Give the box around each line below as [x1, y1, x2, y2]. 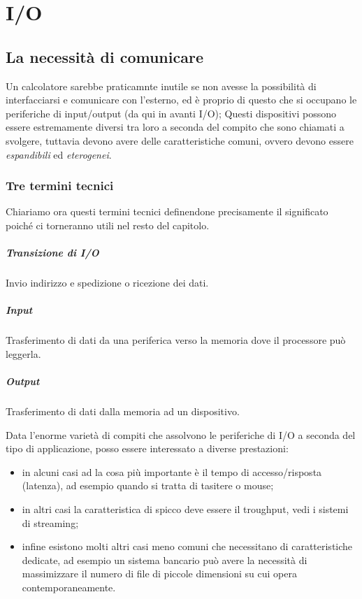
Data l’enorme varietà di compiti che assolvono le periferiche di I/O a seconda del [6, 427, 356, 442]
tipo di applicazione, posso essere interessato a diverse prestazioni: [6, 441, 289, 456]
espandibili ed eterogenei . [6, 147, 112, 161]
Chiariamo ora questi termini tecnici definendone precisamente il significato [6, 204, 328, 219]
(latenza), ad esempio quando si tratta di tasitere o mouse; [22, 478, 274, 493]
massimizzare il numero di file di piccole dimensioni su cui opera [22, 566, 297, 581]
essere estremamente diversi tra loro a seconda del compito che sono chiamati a [6, 120, 345, 134]
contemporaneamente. [22, 579, 116, 594]
